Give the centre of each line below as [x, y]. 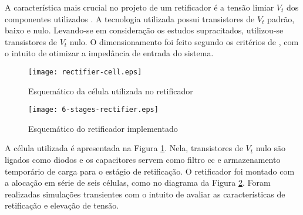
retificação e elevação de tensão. [62, 205]
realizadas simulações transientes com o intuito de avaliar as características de [145, 194]
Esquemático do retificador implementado [103, 128]
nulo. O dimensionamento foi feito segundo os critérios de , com [184, 41]
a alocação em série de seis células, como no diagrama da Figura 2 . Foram [138, 182]
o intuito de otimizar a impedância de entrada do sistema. [109, 53]
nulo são [270, 148]
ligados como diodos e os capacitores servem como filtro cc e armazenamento [143, 160]
